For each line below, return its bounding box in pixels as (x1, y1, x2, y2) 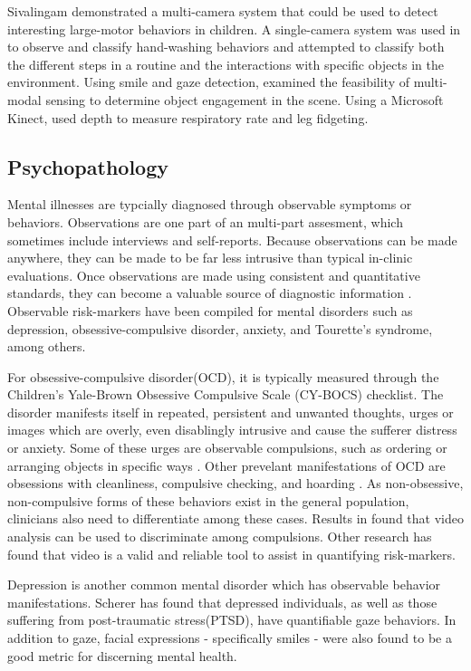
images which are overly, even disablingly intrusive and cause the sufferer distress (7, 420, 457, 439)
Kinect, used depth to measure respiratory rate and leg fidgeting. (7, 108, 369, 127)
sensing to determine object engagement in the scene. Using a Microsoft (45, 90, 444, 109)
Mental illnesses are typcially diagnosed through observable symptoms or (7, 195, 412, 214)
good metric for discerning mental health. (7, 646, 237, 665)
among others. (7, 337, 86, 356)
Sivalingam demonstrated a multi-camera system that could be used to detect (7, 2, 438, 20)
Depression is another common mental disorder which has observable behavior (7, 575, 441, 594)
